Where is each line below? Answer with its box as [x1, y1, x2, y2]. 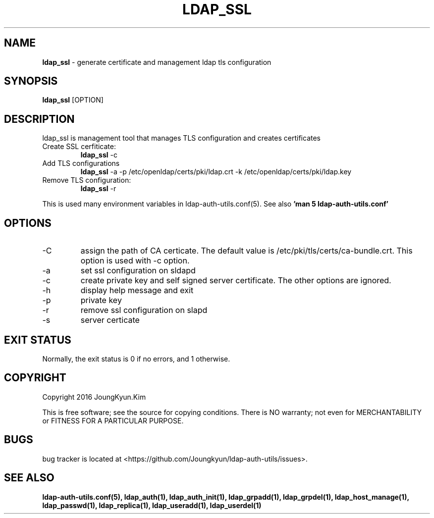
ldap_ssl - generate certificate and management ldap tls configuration [42, 57, 271, 66]
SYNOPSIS [4, 75, 58, 88]
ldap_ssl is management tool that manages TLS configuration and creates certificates [42, 134, 321, 143]
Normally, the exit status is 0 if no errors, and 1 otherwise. [42, 354, 230, 363]
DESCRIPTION [4, 112, 75, 125]
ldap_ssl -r [80, 184, 116, 193]
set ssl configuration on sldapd [80, 265, 196, 276]
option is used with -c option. [80, 256, 190, 266]
